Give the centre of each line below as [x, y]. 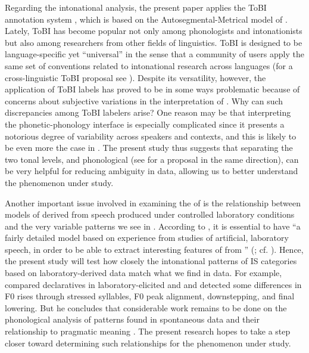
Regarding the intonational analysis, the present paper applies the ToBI [136, 7]
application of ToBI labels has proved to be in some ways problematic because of [152, 89]
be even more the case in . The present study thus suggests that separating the [149, 148]
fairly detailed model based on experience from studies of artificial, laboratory [147, 238]
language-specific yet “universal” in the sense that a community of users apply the [154, 54]
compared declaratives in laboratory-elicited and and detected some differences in [153, 284]
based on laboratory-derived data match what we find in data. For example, [143, 273]
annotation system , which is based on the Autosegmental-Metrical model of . [146, 19]
